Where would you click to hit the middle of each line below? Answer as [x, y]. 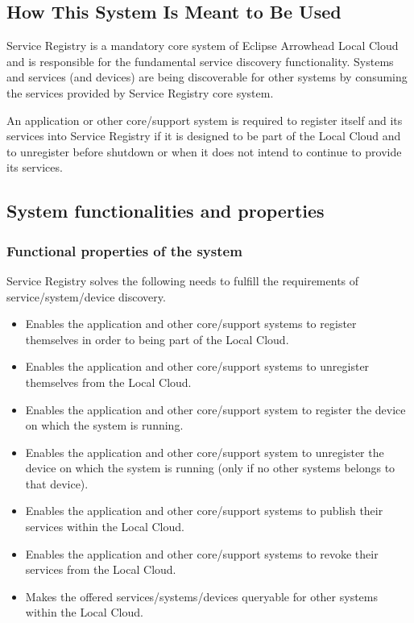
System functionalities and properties [166, 211]
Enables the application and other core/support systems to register [191, 324]
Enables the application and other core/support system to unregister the [205, 452]
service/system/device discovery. [86, 296]
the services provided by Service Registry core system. [140, 92]
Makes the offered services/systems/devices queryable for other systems [202, 596]
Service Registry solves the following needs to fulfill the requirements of [183, 280]
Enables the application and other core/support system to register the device [215, 409]
